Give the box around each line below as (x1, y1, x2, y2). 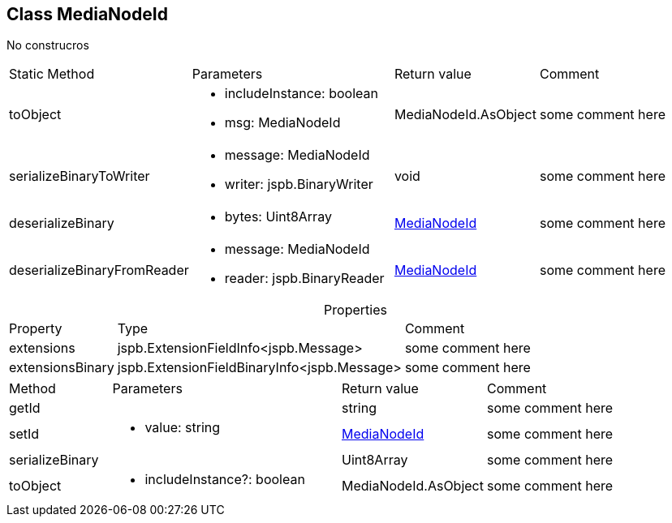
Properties (324, 302, 387, 319)
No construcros (6, 38, 89, 53)
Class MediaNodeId (6, 4, 168, 24)
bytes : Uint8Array (224, 208, 332, 225)
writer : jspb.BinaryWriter (224, 176, 373, 193)
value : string (144, 419, 221, 436)
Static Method (9, 66, 95, 83)
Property (9, 320, 62, 337)
